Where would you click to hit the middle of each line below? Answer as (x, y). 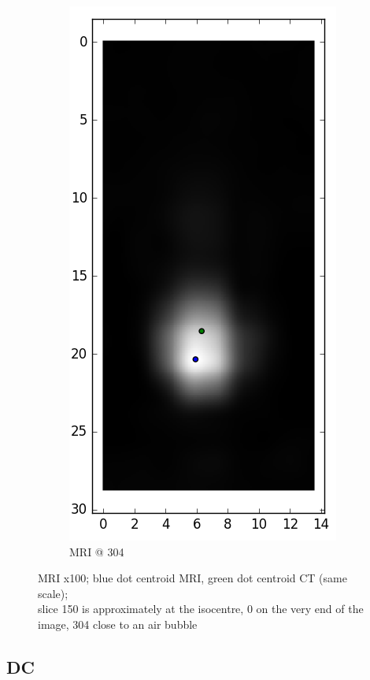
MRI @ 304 (97, 551)
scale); (53, 593)
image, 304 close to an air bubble (118, 624)
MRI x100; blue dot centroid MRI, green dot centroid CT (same (192, 578)
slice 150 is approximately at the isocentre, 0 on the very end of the (201, 609)
